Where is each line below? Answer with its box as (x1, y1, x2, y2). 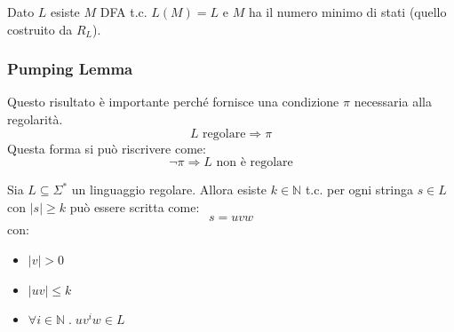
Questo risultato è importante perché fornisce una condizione (7, 92, 339, 111)
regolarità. (7, 110, 63, 128)
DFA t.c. (100, 3, 147, 20)
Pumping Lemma (7, 58, 133, 80)
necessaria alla (354, 92, 432, 111)
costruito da (7, 20, 73, 38)
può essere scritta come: (69, 197, 200, 216)
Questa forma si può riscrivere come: (7, 138, 206, 157)
